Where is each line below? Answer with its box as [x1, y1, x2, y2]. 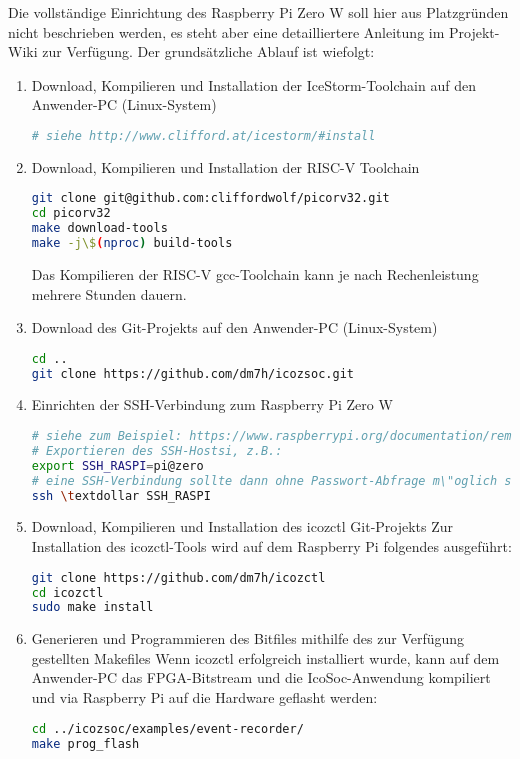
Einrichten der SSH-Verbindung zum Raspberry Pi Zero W [31, 394, 393, 415]
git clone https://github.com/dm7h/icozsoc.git [31, 366, 354, 381]
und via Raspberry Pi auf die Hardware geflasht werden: [31, 687, 378, 708]
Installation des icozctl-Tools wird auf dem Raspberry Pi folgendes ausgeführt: [31, 536, 512, 557]
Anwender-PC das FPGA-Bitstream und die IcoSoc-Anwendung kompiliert [31, 667, 491, 688]
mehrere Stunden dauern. [31, 283, 187, 304]
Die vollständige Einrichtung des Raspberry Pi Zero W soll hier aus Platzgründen [8, 2, 509, 22]
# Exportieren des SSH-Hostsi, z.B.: [31, 443, 283, 458]
